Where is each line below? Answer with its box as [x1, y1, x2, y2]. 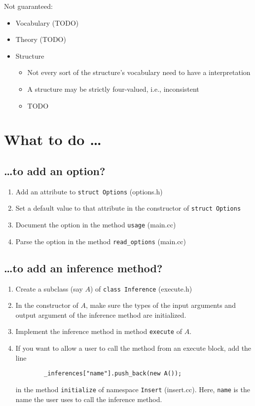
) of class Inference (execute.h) [90, 283, 192, 294]
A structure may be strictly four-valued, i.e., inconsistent [27, 83, 199, 94]
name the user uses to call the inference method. [15, 394, 162, 404]
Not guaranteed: [4, 1, 53, 11]
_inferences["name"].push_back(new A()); [44, 370, 182, 377]
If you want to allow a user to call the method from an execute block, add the [15, 343, 252, 353]
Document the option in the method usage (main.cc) [15, 220, 176, 230]
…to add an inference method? [4, 260, 163, 275]
